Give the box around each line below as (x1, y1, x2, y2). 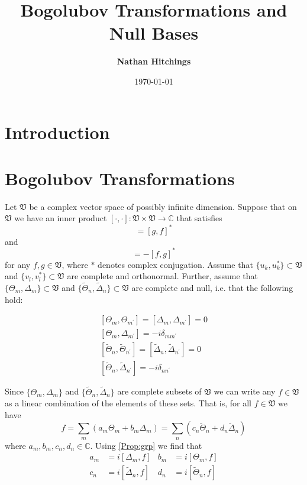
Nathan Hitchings (117, 55, 191, 67)
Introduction (5, 119, 110, 144)
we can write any (214, 385, 276, 397)
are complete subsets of (117, 385, 202, 397)
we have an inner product (14, 212, 107, 224)
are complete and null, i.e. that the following (131, 282, 293, 293)
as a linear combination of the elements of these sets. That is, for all (5, 397, 251, 409)
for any (5, 258, 31, 270)
